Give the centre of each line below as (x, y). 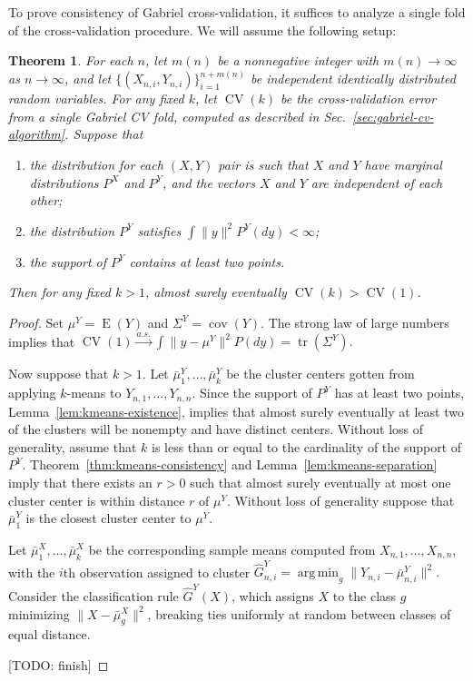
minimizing (39, 613)
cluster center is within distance (97, 500)
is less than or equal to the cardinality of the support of (306, 446)
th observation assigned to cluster (157, 572)
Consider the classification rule (94, 596)
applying (32, 393)
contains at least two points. (207, 261)
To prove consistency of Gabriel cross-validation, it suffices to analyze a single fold (237, 12)
